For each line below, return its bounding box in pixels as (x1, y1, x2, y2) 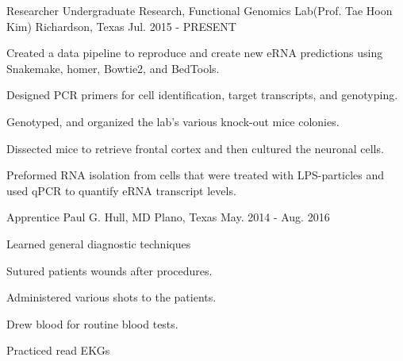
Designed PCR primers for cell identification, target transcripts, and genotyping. (6, 86, 398, 103)
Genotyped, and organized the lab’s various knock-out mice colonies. (6, 113, 340, 129)
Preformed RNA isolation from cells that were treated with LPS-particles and (6, 167, 385, 183)
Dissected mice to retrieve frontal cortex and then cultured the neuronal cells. (6, 140, 384, 156)
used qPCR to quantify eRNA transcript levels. (6, 182, 236, 198)
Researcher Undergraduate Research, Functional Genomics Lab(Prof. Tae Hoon (6, 2, 393, 18)
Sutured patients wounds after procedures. (6, 262, 213, 278)
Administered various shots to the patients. (6, 289, 217, 305)
